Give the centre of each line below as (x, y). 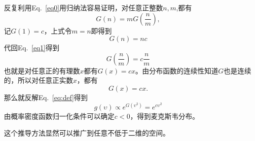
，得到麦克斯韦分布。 (164, 116)
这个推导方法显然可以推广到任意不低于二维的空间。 (87, 132)
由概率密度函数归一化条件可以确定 (59, 116)
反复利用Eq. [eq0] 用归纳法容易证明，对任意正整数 (84, 7)
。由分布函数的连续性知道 (177, 70)
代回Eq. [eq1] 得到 (32, 48)
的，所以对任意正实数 (38, 80)
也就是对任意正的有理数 (42, 70)
